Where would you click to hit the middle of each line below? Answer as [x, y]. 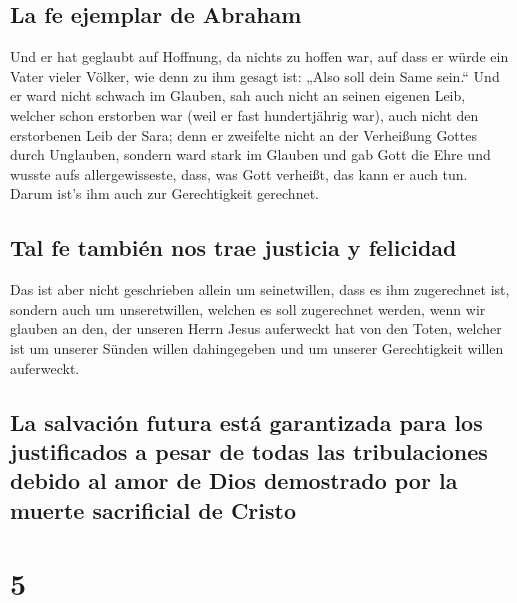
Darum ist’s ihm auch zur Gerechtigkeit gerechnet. [164, 193]
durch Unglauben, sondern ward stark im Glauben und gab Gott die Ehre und [250, 154]
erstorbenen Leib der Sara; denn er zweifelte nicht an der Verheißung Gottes [243, 134]
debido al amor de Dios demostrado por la [234, 480]
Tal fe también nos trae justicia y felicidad [233, 247]
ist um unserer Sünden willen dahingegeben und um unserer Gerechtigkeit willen [257, 347]
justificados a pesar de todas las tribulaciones [249, 450]
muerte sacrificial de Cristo [153, 509]
